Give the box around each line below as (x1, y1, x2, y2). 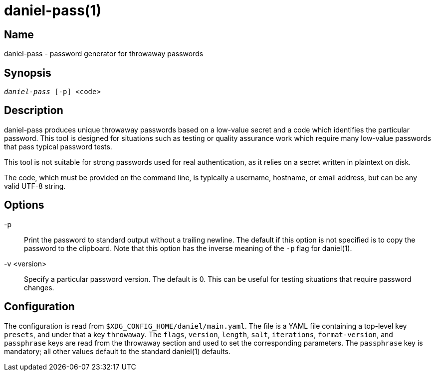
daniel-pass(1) (4, 2, 102, 19)
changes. (24, 283, 54, 292)
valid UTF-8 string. (4, 181, 66, 190)
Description (4, 104, 63, 117)
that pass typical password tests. (4, 142, 112, 151)
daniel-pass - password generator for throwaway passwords (4, 49, 204, 58)
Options (4, 199, 44, 212)
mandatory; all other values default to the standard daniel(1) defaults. (4, 347, 230, 356)
